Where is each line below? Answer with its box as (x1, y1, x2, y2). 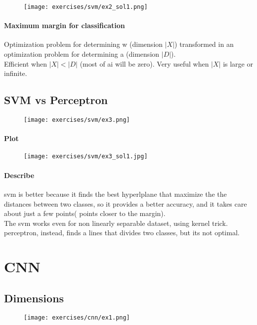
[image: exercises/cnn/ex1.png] (24, 314, 130, 322)
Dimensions (4, 290, 64, 305)
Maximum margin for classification (4, 20, 125, 31)
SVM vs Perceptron (4, 92, 108, 108)
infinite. (4, 68, 27, 78)
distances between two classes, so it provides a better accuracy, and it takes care (4, 198, 247, 209)
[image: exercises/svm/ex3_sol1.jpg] (24, 153, 148, 160)
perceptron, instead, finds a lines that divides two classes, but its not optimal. (4, 227, 240, 238)
